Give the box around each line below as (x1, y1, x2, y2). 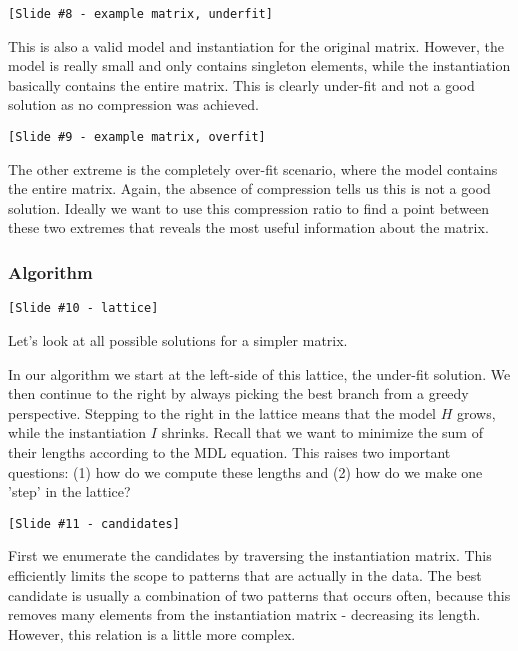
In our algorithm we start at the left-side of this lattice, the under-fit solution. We (8, 363, 511, 384)
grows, (456, 402, 496, 423)
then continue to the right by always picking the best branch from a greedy (8, 383, 469, 404)
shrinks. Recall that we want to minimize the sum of (161, 422, 483, 443)
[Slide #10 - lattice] (8, 301, 159, 316)
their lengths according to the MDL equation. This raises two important (8, 441, 451, 462)
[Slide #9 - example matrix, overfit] (8, 130, 266, 145)
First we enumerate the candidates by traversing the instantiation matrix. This (8, 545, 492, 566)
